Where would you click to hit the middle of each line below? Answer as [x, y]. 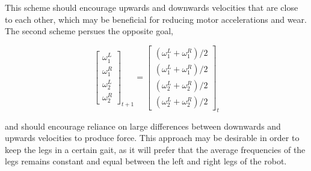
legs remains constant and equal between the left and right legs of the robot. [146, 161]
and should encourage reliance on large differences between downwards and [143, 126]
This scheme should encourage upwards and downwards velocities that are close [152, 7]
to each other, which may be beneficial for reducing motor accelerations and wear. [156, 19]
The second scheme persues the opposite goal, [89, 31]
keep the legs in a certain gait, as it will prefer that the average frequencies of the [155, 149]
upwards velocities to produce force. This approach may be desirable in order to [152, 138]
